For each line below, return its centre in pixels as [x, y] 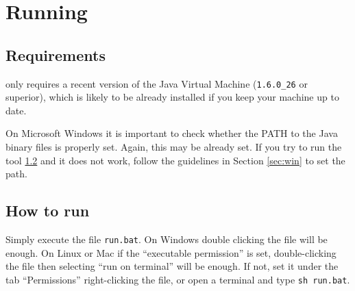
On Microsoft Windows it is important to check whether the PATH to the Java [172, 133]
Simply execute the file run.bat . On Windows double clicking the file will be [167, 239]
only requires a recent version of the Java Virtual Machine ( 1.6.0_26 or [157, 83]
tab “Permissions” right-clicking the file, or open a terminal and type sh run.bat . [178, 279]
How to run [48, 211]
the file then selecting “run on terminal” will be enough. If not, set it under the [172, 266]
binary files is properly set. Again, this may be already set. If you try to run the [174, 147]
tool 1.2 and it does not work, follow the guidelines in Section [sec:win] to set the [175, 160]
